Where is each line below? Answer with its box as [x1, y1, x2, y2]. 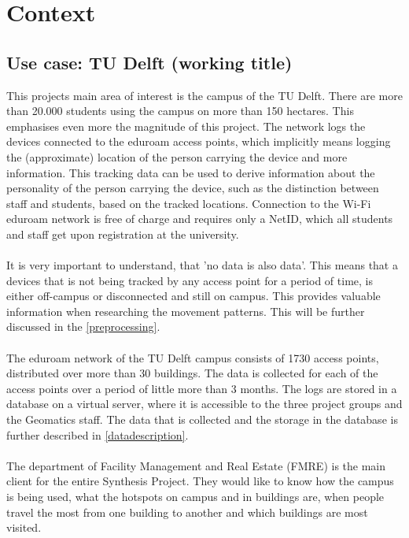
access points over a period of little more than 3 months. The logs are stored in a [6, 380, 397, 396]
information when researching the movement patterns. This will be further [6, 302, 365, 319]
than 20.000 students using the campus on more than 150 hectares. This [6, 102, 354, 119]
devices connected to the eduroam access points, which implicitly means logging [6, 133, 391, 150]
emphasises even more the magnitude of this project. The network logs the [6, 117, 366, 134]
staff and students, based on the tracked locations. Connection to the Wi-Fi [6, 195, 371, 211]
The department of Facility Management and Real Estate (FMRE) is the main [6, 457, 386, 473]
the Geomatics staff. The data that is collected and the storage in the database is [6, 411, 398, 428]
